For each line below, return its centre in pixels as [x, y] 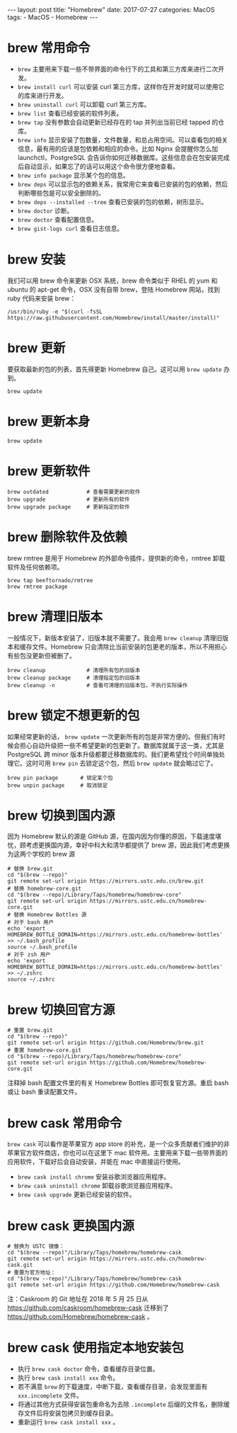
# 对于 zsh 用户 [29, 955]
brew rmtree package [38, 587]
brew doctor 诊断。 [45, 210]
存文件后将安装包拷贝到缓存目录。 [67, 1413]
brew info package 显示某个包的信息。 [73, 175]
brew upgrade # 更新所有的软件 [69, 499]
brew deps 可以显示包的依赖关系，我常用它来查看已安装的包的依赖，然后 [123, 184]
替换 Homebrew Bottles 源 [50, 915]
